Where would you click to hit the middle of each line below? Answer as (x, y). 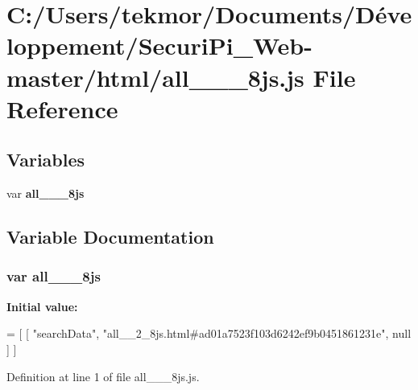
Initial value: (42, 306)
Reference (62, 108)
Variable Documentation (110, 237)
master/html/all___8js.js (155, 77)
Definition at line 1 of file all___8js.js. (103, 376)
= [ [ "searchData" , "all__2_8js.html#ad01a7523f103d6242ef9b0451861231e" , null (209, 333)
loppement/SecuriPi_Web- (159, 45)
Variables (46, 160)
